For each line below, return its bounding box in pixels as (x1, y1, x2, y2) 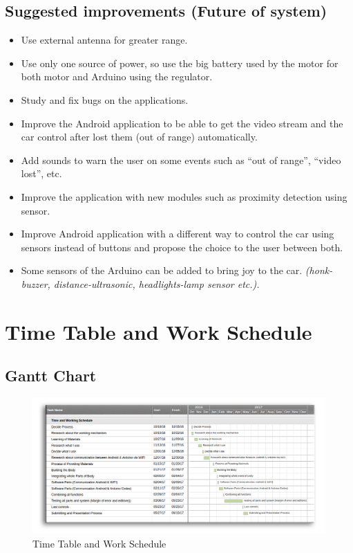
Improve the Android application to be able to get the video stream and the (21, 116, 343, 130)
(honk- (305, 263, 333, 278)
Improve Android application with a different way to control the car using (21, 226, 334, 241)
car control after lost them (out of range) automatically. (21, 129, 258, 144)
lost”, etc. (21, 166, 62, 181)
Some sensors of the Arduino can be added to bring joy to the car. (21, 263, 303, 278)
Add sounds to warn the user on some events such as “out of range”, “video (21, 152, 341, 167)
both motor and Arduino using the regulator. (21, 69, 213, 84)
